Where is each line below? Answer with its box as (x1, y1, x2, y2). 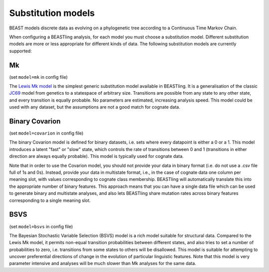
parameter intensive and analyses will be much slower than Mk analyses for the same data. (9, 261, 196, 267)
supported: (9, 48, 32, 54)
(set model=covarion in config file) (9, 130, 84, 136)
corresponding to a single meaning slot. (9, 197, 91, 203)
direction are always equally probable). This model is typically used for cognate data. (9, 153, 184, 159)
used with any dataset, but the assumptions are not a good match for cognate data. (9, 104, 180, 110)
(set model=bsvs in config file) (9, 223, 73, 229)
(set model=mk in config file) (9, 74, 68, 80)
